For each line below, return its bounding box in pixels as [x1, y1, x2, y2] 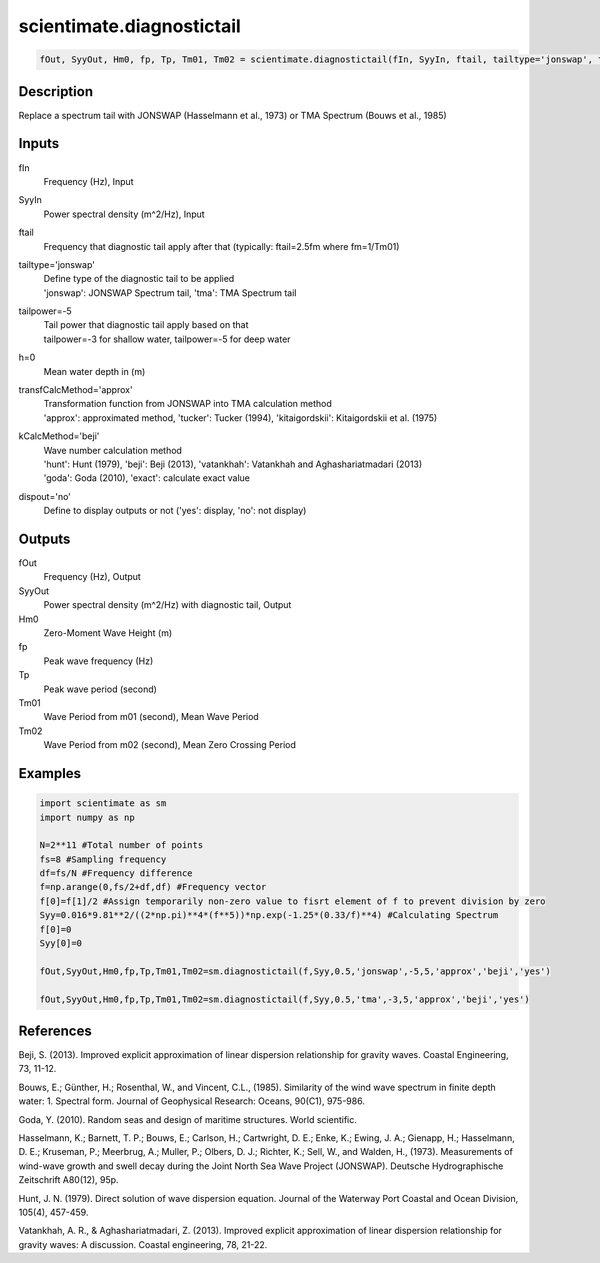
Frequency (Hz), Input [43, 175, 134, 187]
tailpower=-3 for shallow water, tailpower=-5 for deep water [43, 333, 291, 345]
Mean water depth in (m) [43, 365, 146, 377]
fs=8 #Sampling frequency [39, 853, 167, 865]
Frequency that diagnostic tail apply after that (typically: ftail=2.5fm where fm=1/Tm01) [43, 240, 400, 252]
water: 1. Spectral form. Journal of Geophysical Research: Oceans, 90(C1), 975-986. [18, 1095, 365, 1107]
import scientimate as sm [39, 798, 167, 809]
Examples [18, 765, 82, 782]
